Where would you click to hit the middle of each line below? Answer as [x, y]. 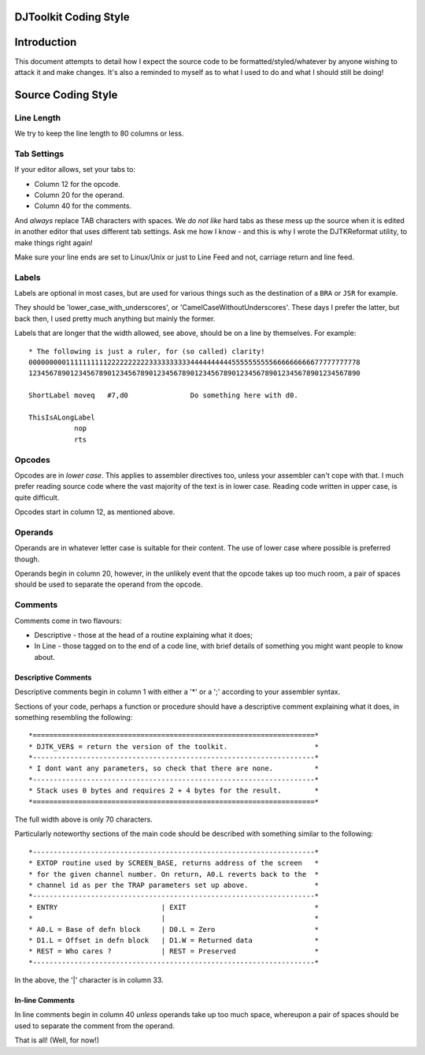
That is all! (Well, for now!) [57, 1040]
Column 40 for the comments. [83, 206]
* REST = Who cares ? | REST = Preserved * [174, 951]
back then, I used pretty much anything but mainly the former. [115, 319]
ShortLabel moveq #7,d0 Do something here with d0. [163, 395]
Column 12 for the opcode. [78, 184]
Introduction [46, 42]
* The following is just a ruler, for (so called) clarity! [147, 351]
